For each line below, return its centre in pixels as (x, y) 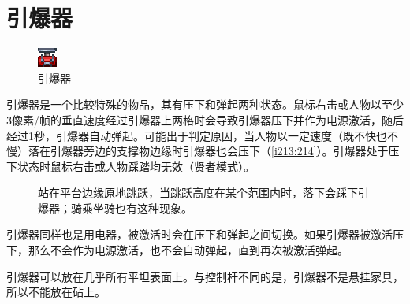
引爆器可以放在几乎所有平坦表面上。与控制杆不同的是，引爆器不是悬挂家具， (205, 276)
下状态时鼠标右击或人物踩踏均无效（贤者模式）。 (130, 166)
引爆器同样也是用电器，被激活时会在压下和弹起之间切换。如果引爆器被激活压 (205, 234)
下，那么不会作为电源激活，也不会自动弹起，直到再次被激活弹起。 (177, 250)
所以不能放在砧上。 (56, 292)
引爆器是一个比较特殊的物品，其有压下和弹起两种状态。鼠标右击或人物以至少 (205, 104)
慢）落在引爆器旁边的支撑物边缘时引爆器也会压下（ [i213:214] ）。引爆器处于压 (203, 151)
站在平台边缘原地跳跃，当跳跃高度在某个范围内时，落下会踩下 (198, 193)
